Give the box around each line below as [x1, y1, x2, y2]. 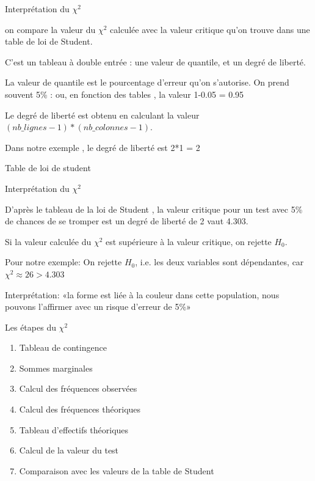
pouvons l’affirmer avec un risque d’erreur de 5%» [5, 300, 191, 313]
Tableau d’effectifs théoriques [19, 423, 129, 436]
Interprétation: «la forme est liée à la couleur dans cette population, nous [5, 288, 280, 301]
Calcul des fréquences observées [19, 382, 137, 395]
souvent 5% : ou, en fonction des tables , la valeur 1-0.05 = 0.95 [5, 87, 244, 100]
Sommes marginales [19, 361, 93, 374]
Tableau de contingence [19, 341, 107, 354]
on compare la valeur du [5, 23, 96, 35]
